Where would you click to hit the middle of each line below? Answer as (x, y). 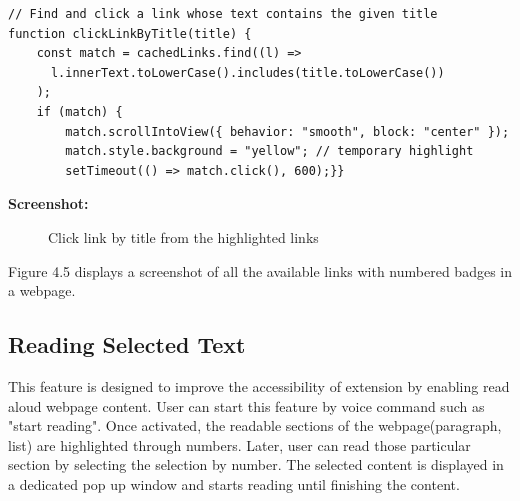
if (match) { (79, 111)
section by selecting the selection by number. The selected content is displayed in (256, 464)
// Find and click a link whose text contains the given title (223, 14)
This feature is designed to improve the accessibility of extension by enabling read (259, 385)
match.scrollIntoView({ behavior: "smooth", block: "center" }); (287, 131)
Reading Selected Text (127, 344)
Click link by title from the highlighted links (183, 236)
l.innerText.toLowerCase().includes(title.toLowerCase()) (247, 72)
